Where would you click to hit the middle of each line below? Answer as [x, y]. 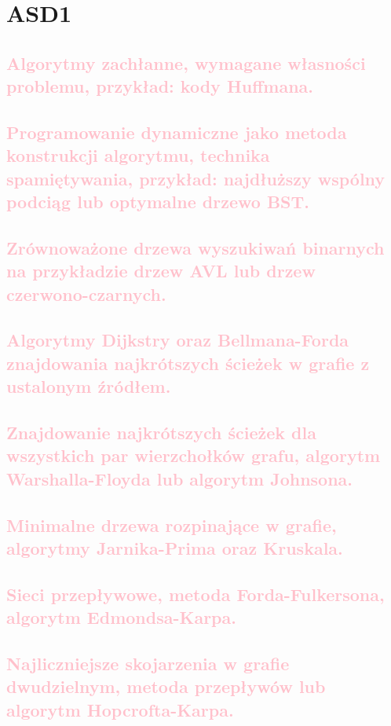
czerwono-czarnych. [86, 293]
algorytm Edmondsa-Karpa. [121, 617]
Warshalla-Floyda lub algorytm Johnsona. [180, 478]
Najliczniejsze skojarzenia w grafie [148, 663]
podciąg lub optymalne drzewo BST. [158, 202]
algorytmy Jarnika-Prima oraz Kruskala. [175, 547]
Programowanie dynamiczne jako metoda [177, 132]
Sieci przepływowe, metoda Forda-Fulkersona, [195, 594]
